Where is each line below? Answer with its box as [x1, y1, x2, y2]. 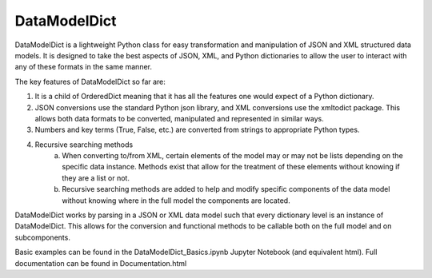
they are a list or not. [62, 173, 130, 183]
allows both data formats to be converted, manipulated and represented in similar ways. [34, 113, 324, 123]
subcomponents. [14, 232, 71, 242]
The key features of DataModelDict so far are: [14, 77, 166, 86]
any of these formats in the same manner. [14, 62, 152, 72]
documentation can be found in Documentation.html [14, 258, 187, 268]
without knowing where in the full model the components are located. [62, 196, 291, 205]
